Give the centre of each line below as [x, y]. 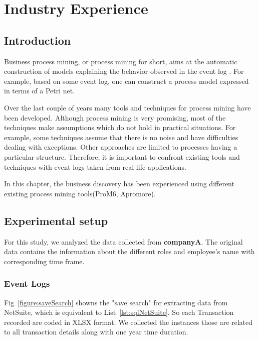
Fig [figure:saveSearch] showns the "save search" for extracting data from [116, 302]
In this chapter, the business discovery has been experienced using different [119, 184]
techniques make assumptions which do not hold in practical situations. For [120, 127]
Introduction [38, 40]
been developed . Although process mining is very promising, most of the [115, 117]
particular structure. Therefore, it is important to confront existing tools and [122, 156]
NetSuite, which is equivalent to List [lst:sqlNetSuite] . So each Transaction [119, 312]
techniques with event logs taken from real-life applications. [95, 166]
